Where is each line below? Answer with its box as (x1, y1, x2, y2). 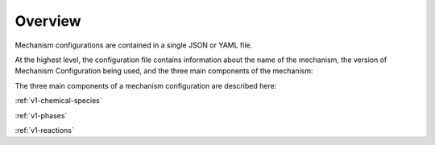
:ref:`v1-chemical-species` (14, 96, 102, 106)
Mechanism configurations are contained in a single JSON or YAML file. (14, 40, 253, 50)
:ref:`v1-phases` (14, 110, 68, 120)
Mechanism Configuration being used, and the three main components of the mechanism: (14, 66, 313, 76)
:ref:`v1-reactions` (14, 125, 74, 135)
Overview (14, 12, 81, 30)
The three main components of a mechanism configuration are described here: (14, 81, 277, 90)
